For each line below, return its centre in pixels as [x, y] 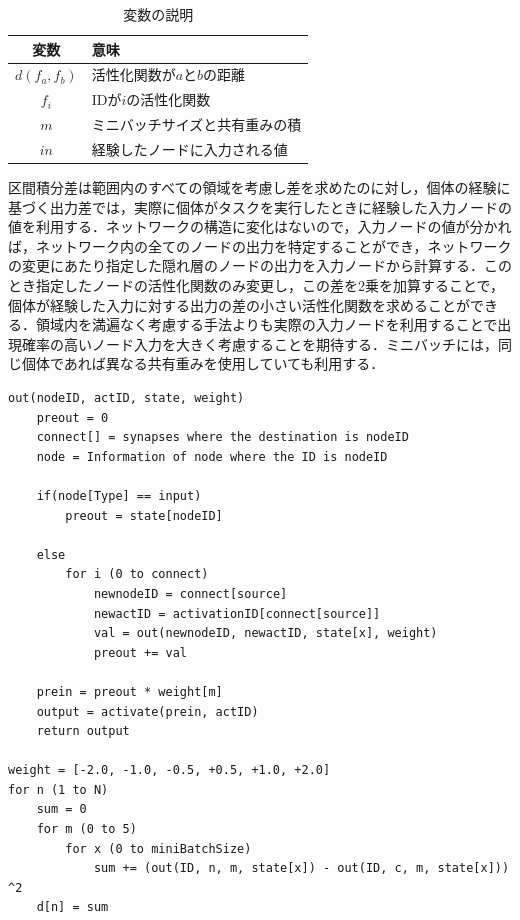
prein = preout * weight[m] [129, 691]
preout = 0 [72, 417]
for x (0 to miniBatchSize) [158, 848]
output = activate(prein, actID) [147, 711]
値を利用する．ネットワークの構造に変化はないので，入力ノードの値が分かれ [260, 226]
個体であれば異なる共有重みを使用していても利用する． [203, 363]
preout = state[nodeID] [144, 515]
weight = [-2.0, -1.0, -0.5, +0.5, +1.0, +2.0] [169, 770]
